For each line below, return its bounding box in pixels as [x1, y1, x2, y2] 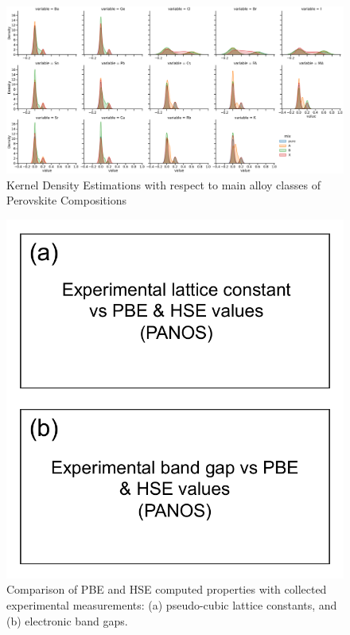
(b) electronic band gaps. [6, 612, 128, 629]
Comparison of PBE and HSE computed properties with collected [6, 581, 327, 598]
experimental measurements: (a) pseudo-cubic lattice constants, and [6, 596, 337, 613]
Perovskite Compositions [6, 192, 126, 208]
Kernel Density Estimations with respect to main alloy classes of [6, 176, 321, 193]
